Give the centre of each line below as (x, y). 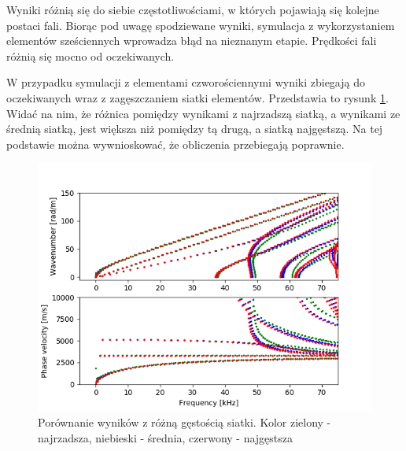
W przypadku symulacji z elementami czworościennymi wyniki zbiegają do (186, 82)
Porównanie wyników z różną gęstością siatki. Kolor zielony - (185, 422)
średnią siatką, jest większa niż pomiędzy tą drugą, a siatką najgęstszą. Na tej (195, 129)
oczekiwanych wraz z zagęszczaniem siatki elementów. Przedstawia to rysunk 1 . (197, 97)
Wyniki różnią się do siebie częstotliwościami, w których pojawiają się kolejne (193, 9)
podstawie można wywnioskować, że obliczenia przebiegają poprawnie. (175, 144)
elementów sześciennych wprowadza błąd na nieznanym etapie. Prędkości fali (192, 41)
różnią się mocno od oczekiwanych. (90, 55)
